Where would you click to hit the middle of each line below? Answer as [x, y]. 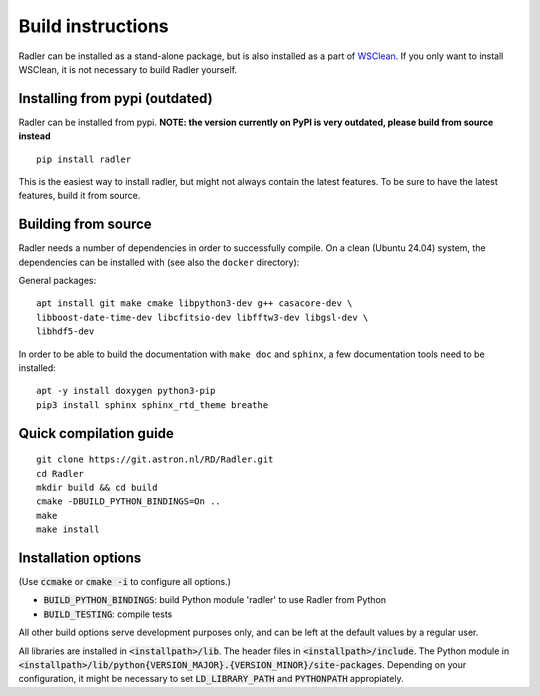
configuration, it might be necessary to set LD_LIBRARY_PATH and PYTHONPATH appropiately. [211, 679]
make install [68, 529]
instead [34, 136]
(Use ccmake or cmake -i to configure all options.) [125, 582]
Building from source [85, 224]
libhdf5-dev [65, 331]
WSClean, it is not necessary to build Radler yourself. [128, 69]
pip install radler [84, 159]
